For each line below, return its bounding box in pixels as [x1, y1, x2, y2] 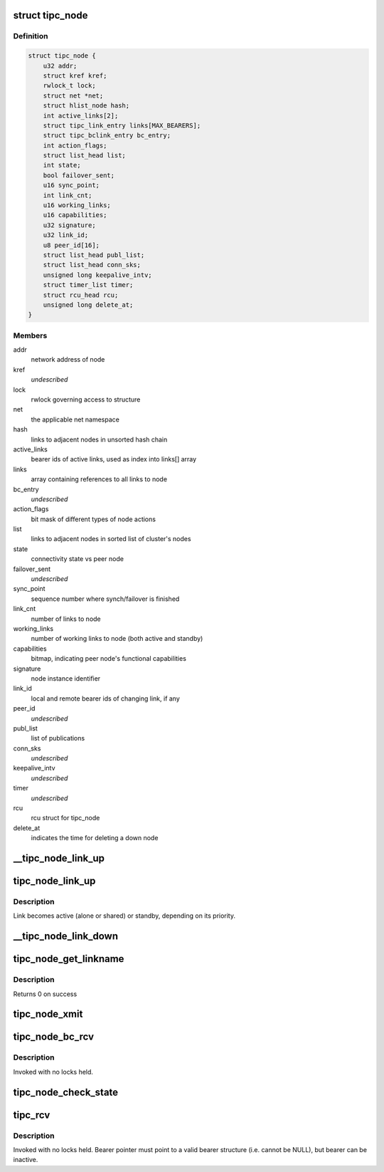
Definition [13, 31, 48, 41]
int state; [43, 161, 81, 169]
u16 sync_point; [43, 182, 100, 189]
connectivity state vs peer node [31, 555, 124, 563]
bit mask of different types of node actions [31, 515, 156, 523]
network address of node [31, 355, 105, 364]
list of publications [31, 734, 85, 743]
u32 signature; [43, 221, 96, 229]
